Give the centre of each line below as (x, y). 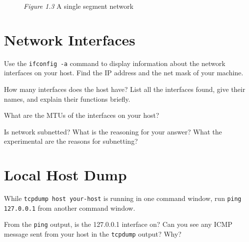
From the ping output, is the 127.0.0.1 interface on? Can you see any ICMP (118, 224)
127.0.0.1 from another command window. (70, 208)
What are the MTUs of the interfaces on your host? (82, 115)
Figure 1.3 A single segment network (79, 6)
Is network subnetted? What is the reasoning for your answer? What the (113, 131)
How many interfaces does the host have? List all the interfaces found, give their (125, 89)
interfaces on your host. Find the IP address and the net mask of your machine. (124, 73)
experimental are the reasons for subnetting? (71, 141)
